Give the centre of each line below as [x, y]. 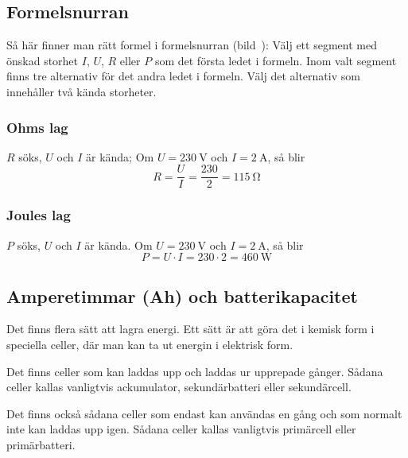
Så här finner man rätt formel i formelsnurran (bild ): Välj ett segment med [192, 45]
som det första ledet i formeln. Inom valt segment [276, 60]
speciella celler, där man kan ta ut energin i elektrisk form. [150, 345]
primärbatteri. [41, 445]
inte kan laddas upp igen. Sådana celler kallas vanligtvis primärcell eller [181, 429]
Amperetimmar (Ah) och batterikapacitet [182, 295]
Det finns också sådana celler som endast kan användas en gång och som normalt [204, 413]
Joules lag [39, 215]
